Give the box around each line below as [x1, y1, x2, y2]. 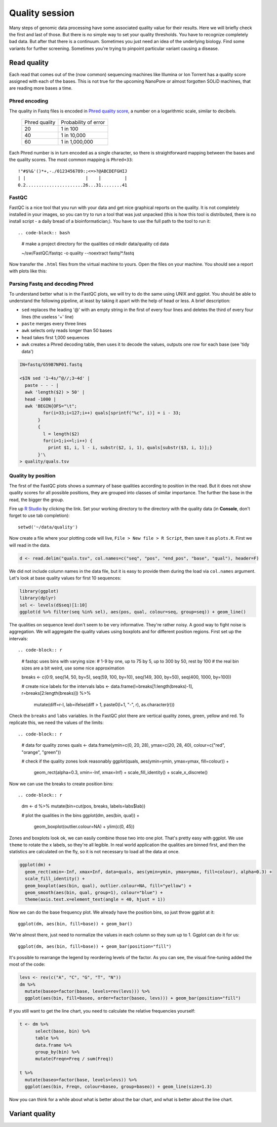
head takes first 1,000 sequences [21, 334, 89, 340]
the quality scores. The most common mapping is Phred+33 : [9, 156, 133, 163]
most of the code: [9, 961, 45, 968]
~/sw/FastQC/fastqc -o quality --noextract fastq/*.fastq [21, 250, 134, 256]
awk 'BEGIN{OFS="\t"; [25, 403, 78, 409]
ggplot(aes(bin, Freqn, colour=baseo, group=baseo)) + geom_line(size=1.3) [25, 1083, 212, 1089]
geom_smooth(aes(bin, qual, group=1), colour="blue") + [25, 889, 163, 895]
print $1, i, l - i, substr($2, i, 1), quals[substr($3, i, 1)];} [48, 445, 212, 451]
